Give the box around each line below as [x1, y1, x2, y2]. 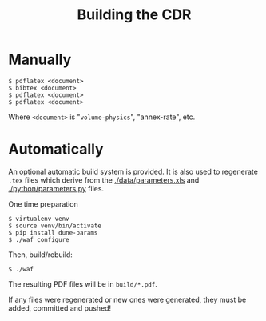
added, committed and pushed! [8, 303, 112, 313]
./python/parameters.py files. [8, 183, 105, 193]
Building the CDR [77, 6, 192, 24]
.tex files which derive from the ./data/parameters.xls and [8, 175, 200, 185]
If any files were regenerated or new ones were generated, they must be [8, 295, 247, 304]
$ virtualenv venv [8, 215, 69, 223]
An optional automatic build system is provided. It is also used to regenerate [8, 167, 258, 176]
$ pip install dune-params [8, 228, 98, 237]
